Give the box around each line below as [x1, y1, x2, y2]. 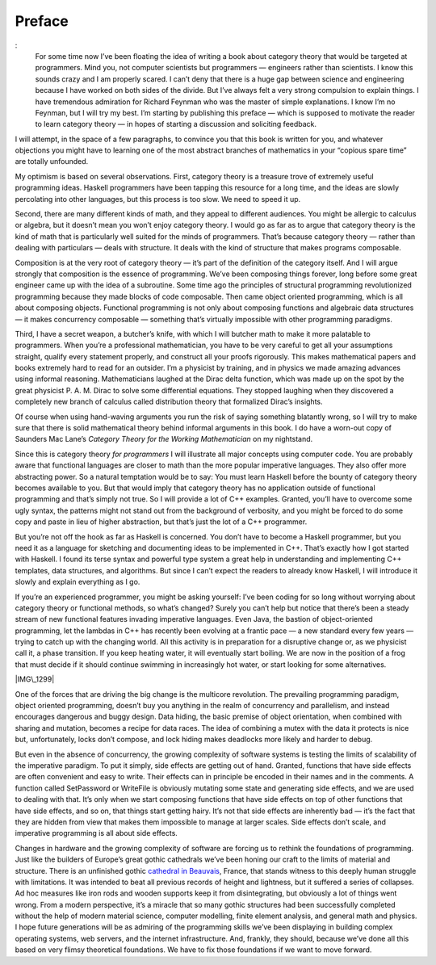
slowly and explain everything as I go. [15, 577, 140, 587]
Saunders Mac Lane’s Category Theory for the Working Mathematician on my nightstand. [15, 434, 313, 444]
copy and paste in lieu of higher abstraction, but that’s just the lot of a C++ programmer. [15, 517, 308, 527]
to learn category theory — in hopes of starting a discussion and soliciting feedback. [35, 120, 317, 129]
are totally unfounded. [15, 157, 89, 166]
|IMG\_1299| [15, 674, 55, 684]
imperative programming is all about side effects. [15, 829, 178, 838]
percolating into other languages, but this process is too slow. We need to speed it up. [15, 194, 301, 203]
